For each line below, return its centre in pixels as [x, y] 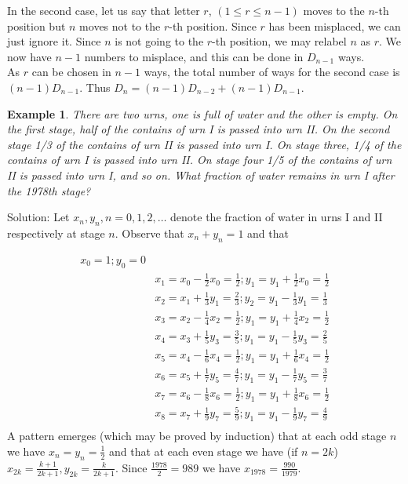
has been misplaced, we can [335, 25]
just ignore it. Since [54, 41]
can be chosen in [71, 72]
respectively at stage [56, 233]
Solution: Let [38, 217]
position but [36, 25]
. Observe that [149, 233]
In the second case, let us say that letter [104, 10]
